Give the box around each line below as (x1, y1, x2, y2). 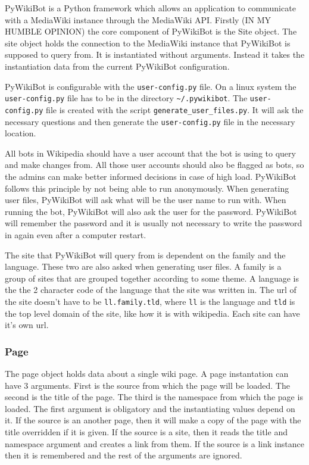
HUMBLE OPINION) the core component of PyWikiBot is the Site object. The (5, 25, 297, 38)
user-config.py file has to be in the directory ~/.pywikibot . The (5, 92, 248, 104)
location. (5, 127, 36, 139)
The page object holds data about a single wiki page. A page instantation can (5, 367, 289, 379)
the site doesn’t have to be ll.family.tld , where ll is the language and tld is (5, 295, 295, 307)
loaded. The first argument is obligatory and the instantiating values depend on (5, 402, 295, 414)
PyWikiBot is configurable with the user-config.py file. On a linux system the (5, 80, 296, 92)
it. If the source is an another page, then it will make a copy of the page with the (5, 414, 301, 426)
